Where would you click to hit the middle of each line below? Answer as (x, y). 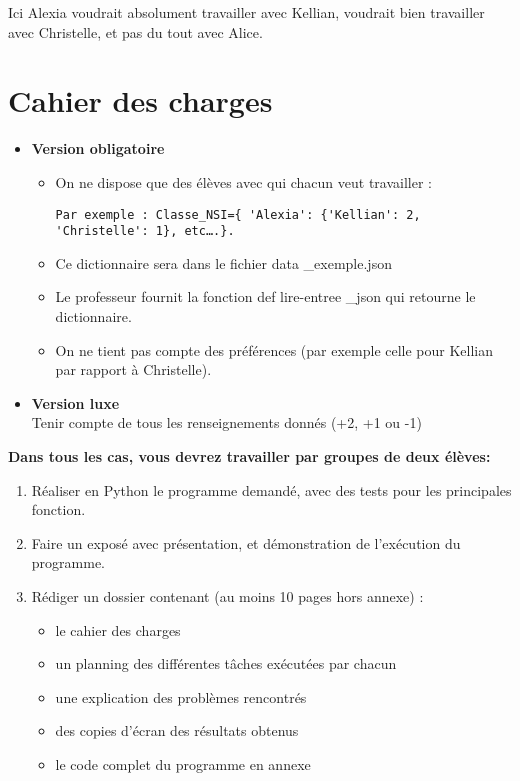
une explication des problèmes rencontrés (181, 696)
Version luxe (75, 402)
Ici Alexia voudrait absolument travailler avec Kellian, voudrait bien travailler (246, 12)
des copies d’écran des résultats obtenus (177, 730)
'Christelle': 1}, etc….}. (145, 231)
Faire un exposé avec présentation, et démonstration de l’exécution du (246, 542)
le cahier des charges (118, 629)
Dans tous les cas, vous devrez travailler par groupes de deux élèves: (249, 455)
